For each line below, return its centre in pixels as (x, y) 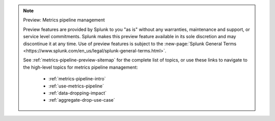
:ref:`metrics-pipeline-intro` (77, 79)
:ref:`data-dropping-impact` (78, 93)
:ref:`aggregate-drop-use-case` (82, 100)
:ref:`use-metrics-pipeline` (76, 86)
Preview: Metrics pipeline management (64, 20)
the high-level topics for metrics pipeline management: (81, 67)
